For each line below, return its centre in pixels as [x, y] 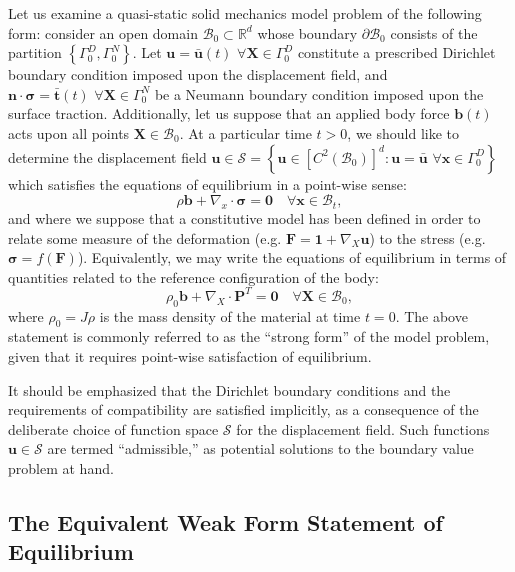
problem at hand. [61, 467]
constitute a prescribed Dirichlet [396, 52]
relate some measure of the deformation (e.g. [145, 237]
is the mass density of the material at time [230, 315]
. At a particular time [245, 132]
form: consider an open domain [103, 32]
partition [35, 52]
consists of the [434, 32]
